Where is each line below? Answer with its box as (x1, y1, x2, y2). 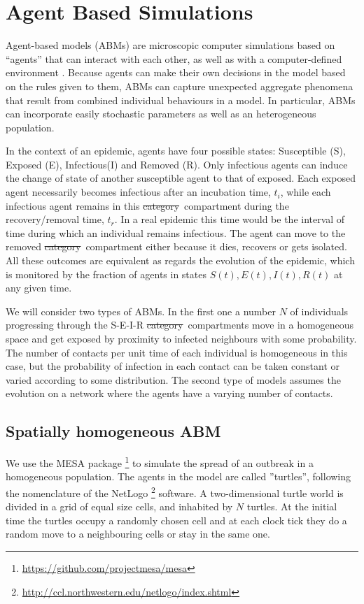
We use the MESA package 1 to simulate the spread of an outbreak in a (6, 454, 314, 470)
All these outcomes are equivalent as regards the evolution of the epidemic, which (6, 253, 355, 268)
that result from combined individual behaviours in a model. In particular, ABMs (6, 92, 356, 107)
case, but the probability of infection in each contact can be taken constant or (6, 359, 340, 373)
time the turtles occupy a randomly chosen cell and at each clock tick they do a (6, 512, 347, 527)
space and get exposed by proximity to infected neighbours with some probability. (6, 331, 357, 345)
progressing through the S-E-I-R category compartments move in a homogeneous (6, 317, 354, 332)
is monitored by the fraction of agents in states (6, 266, 206, 281)
